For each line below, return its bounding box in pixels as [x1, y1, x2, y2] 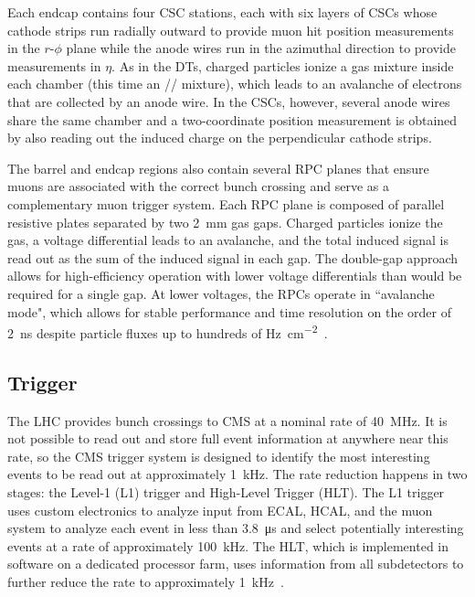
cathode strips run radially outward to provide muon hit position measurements [7, 20, 454, 39]
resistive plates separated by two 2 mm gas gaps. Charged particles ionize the [7, 212, 443, 231]
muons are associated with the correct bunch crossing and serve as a [7, 176, 389, 196]
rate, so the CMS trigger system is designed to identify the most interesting [7, 446, 430, 465]
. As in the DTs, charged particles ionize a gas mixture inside [111, 56, 454, 75]
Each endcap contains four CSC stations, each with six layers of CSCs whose [7, 3, 438, 21]
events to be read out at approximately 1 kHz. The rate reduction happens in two [7, 464, 468, 484]
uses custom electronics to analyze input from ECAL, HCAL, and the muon [7, 500, 433, 519]
